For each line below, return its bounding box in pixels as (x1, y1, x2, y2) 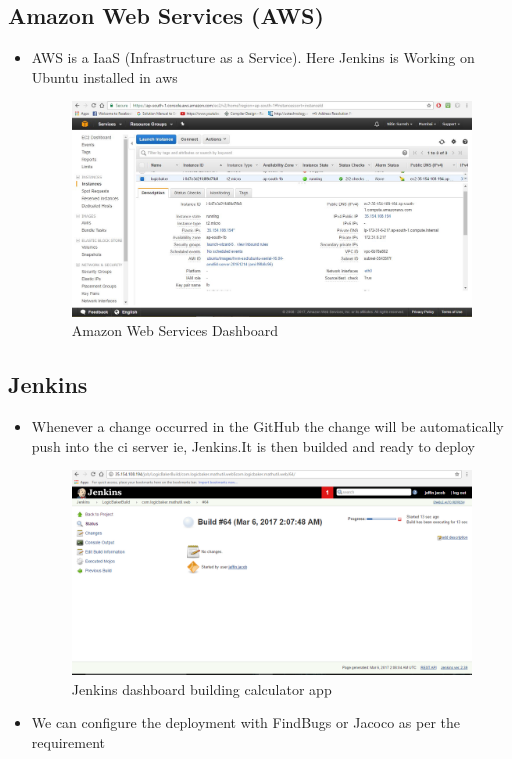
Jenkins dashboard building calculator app (71, 678, 332, 699)
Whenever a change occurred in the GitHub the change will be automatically (31, 416, 504, 437)
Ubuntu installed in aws (31, 66, 178, 87)
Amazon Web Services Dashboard (71, 320, 278, 341)
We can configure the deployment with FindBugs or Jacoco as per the (31, 712, 461, 733)
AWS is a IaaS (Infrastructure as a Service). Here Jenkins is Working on (31, 47, 475, 68)
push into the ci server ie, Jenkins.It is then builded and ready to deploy (31, 435, 475, 456)
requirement (31, 731, 105, 752)
